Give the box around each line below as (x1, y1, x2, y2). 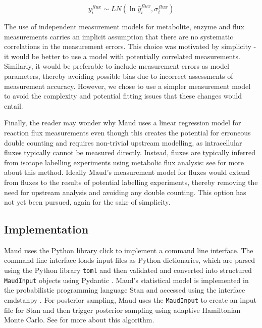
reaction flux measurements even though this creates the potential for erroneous (4, 127, 251, 137)
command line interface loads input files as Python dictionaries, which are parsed (4, 255, 255, 265)
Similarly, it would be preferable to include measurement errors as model (4, 61, 229, 71)
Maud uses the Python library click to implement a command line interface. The (4, 245, 253, 255)
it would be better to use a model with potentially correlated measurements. (4, 51, 240, 61)
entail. (4, 100, 23, 111)
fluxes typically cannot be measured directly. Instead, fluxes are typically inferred (4, 147, 255, 158)
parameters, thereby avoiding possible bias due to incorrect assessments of (4, 70, 233, 81)
